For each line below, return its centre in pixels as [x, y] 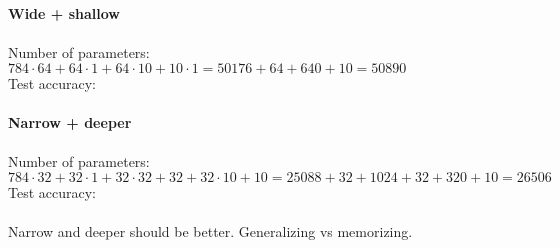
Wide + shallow [64, 13]
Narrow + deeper [70, 121]
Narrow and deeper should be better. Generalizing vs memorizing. [210, 230]
